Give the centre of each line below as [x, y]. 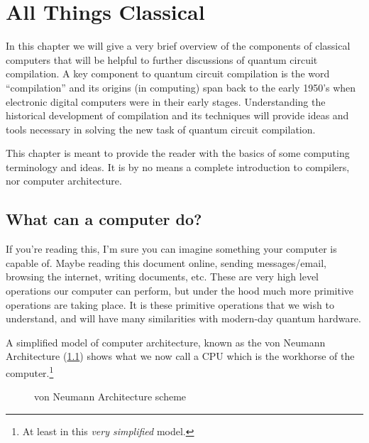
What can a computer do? [104, 219]
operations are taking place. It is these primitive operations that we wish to [170, 304]
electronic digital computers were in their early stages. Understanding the [166, 101]
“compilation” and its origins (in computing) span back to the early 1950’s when [181, 87]
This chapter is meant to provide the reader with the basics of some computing [178, 153]
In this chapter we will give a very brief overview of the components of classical [178, 46]
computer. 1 [30, 372]
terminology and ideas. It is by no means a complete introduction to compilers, [178, 166]
